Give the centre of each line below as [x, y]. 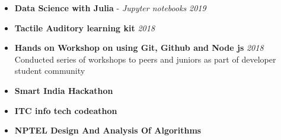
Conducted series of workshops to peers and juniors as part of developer [145, 59]
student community [50, 71]
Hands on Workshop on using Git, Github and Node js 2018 [139, 48]
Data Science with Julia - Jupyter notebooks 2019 [110, 8]
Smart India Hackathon [64, 90]
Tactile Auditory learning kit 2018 [85, 27]
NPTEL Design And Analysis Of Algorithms [108, 130]
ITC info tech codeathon [66, 110]
